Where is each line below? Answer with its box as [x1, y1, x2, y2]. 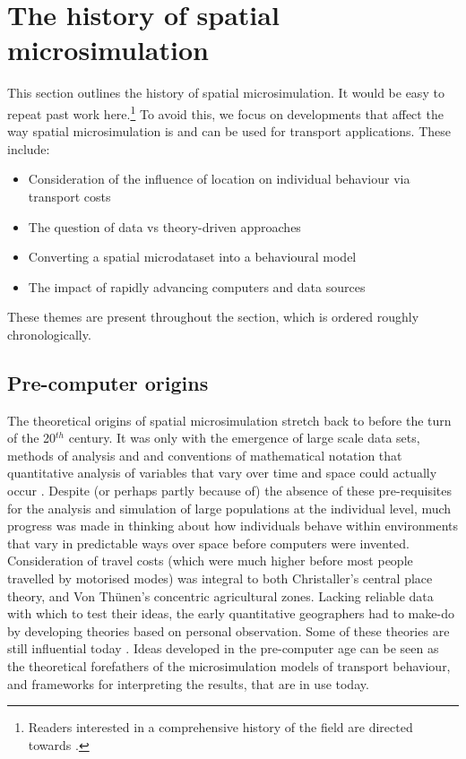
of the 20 [7, 428, 56, 447]
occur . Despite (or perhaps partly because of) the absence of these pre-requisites [7, 481, 452, 500]
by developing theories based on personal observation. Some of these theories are [7, 621, 450, 640]
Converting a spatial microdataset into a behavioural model [28, 247, 357, 266]
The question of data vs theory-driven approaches [28, 217, 301, 236]
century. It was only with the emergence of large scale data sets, [68, 428, 420, 447]
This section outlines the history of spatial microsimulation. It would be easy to [7, 83, 444, 102]
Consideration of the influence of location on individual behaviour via [28, 169, 410, 188]
